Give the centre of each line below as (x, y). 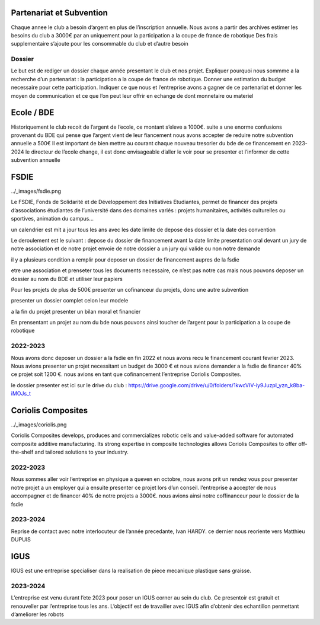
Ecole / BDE (33, 113)
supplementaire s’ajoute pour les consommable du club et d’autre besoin (100, 44)
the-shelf (22, 452)
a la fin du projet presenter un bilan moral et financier (76, 311)
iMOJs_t (21, 394)
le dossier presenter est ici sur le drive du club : (69, 385)
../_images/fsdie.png (36, 191)
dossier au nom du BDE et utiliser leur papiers (67, 279)
